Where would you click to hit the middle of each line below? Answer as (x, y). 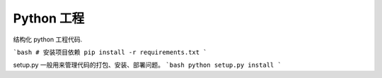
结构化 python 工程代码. (48, 39)
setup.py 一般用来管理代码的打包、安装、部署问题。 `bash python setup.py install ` (147, 65)
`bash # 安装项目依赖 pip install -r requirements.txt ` (110, 52)
